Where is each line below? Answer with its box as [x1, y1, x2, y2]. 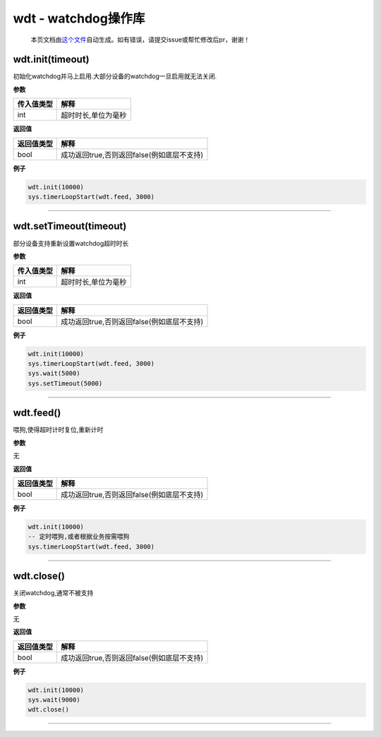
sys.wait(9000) [28, 696, 80, 704]
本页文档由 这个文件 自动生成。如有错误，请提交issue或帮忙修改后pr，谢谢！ [30, 35, 250, 44]
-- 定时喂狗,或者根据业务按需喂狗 [28, 533, 130, 541]
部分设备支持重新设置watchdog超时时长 [13, 239, 129, 247]
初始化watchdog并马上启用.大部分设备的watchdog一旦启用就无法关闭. [13, 72, 217, 80]
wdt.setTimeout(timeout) [13, 220, 127, 232]
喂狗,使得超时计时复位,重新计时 [13, 426, 104, 434]
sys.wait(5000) [28, 369, 80, 378]
